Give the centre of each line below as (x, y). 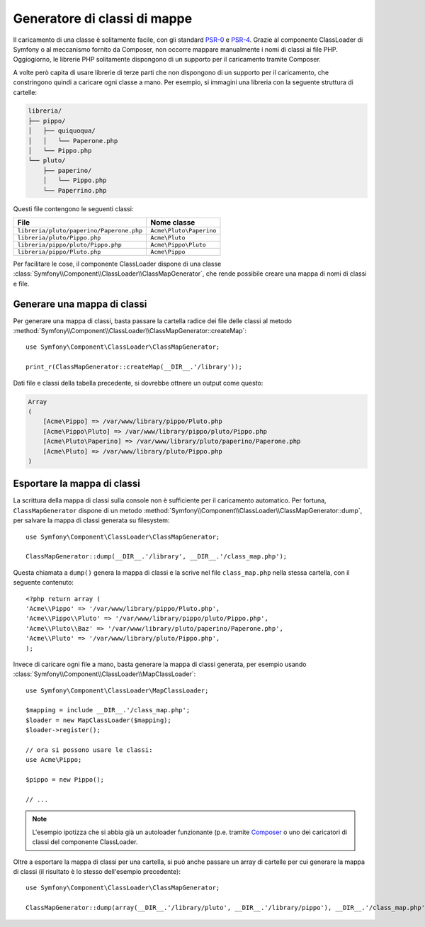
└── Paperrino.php (75, 190)
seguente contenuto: (44, 583)
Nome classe (172, 222)
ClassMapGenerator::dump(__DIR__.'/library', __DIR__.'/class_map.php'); (157, 557)
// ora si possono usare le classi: (89, 750)
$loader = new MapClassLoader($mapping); (98, 720)
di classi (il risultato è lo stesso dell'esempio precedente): (97, 871)
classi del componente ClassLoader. (85, 842)
